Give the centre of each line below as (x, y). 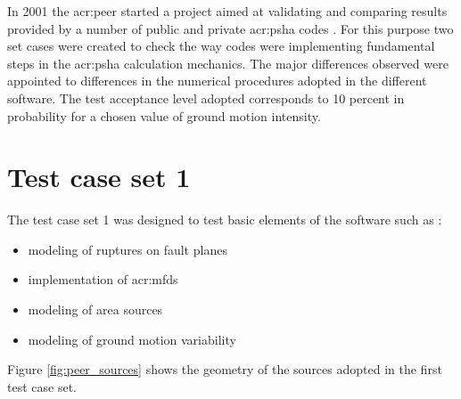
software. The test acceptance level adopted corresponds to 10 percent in (206, 98)
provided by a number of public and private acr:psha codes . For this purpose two (230, 28)
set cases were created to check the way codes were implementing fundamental (221, 46)
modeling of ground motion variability (132, 339)
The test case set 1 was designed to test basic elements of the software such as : (225, 220)
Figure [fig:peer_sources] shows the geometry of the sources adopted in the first (225, 369)
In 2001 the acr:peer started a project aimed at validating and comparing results (227, 11)
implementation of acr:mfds (103, 279)
